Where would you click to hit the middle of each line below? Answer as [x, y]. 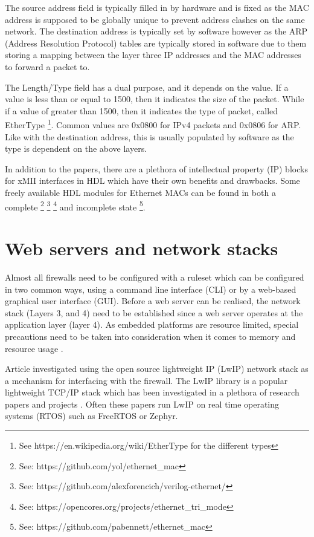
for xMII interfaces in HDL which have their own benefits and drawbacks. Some [152, 181]
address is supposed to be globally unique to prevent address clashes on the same [155, 19]
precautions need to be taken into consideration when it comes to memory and [150, 336]
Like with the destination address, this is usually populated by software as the [149, 136]
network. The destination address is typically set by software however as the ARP [156, 31]
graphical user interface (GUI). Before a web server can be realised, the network [153, 301]
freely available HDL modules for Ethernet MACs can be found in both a [140, 192]
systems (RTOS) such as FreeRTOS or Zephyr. [91, 416]
